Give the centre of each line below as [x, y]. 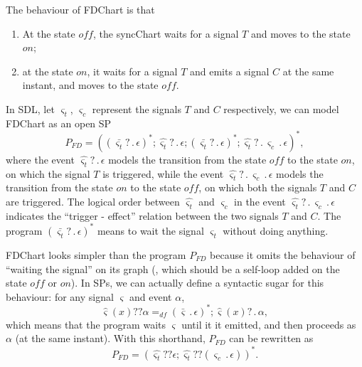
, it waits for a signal [132, 71]
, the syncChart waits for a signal [166, 33]
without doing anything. [276, 230]
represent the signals [137, 108]
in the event [260, 202]
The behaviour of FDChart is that [80, 9]
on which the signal [48, 173]
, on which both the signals [258, 187]
